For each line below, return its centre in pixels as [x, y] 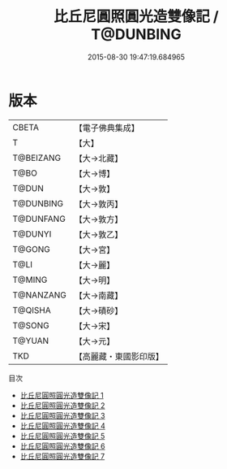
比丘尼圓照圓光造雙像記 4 [62, 426]
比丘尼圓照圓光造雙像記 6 [62, 446]
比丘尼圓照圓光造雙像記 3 [62, 415]
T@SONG [31, 325]
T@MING [30, 280]
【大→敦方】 [99, 219]
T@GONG [31, 249]
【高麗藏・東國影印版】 [119, 356]
